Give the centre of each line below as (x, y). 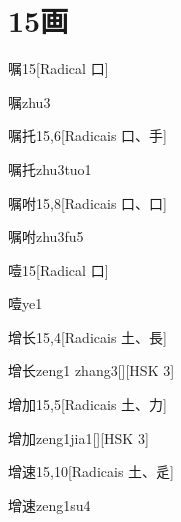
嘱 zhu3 (29, 101)
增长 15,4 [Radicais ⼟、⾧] (87, 336)
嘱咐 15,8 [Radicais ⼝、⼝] (87, 202)
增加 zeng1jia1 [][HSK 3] (78, 437)
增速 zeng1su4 (49, 504)
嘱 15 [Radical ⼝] (58, 68)
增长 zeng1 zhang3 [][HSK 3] (91, 370)
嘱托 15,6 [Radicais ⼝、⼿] (87, 135)
